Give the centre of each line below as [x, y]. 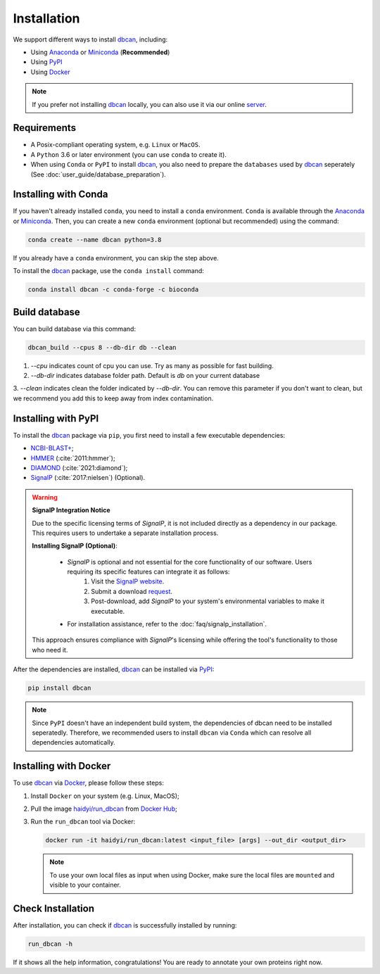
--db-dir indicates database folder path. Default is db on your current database [145, 376]
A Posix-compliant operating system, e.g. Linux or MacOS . [115, 145]
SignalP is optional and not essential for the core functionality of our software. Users [190, 562]
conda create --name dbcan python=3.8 [95, 240]
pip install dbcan [59, 688]
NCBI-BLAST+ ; [52, 448]
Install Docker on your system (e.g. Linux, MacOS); [105, 796]
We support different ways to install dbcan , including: [90, 39]
